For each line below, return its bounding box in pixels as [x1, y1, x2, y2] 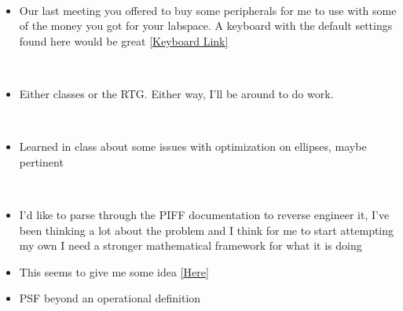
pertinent [19, 153, 64, 170]
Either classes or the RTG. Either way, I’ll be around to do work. [19, 85, 334, 101]
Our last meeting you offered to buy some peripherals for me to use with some [19, 2, 397, 18]
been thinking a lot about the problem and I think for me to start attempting [19, 221, 394, 238]
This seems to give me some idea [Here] [19, 263, 209, 280]
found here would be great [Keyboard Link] [19, 32, 229, 49]
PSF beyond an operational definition [19, 290, 201, 306]
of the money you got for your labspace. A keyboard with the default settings [19, 17, 393, 34]
